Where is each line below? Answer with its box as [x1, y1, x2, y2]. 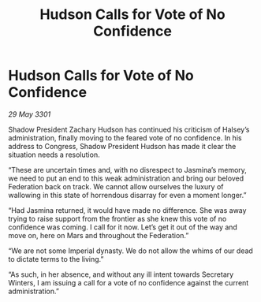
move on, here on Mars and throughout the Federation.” [8, 230, 189, 240]
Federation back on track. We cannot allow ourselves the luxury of [8, 181, 224, 191]
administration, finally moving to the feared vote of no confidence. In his [8, 132, 242, 143]
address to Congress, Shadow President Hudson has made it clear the [8, 141, 237, 151]
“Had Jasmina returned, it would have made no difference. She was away [8, 205, 247, 214]
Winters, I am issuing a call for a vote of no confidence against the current [8, 278, 249, 287]
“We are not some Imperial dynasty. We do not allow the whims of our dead [8, 246, 254, 255]
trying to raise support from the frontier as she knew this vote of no [8, 214, 227, 223]
